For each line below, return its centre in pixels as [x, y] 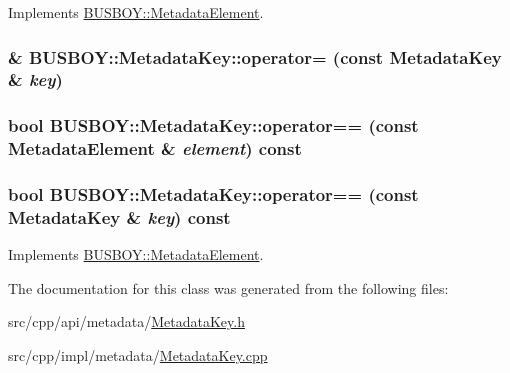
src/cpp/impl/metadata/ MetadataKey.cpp [138, 355]
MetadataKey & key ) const [119, 216]
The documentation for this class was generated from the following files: [228, 287]
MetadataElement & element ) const [155, 148]
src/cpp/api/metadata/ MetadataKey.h [126, 321]
